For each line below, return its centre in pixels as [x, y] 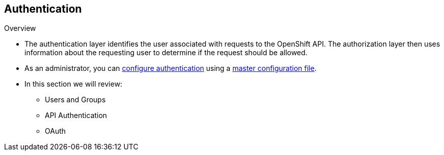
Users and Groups [75, 100]
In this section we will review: [74, 84]
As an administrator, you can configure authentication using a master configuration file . [171, 68]
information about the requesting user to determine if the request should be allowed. [166, 53]
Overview [20, 28]
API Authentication [76, 115]
